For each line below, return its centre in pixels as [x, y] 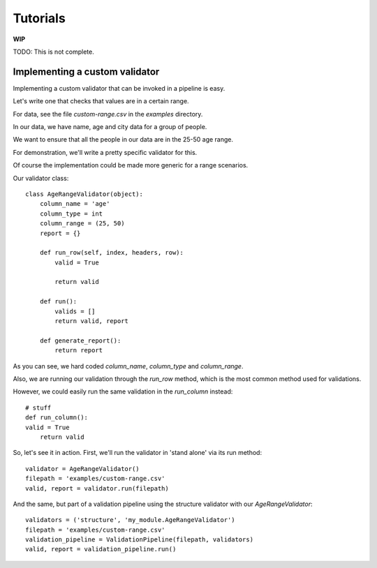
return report [79, 350]
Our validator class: [41, 178]
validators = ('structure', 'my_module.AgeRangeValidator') [130, 520]
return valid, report [92, 321]
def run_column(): [57, 418]
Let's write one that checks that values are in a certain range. [101, 101]
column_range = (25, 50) [82, 224]
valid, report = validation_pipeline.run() [101, 549]
